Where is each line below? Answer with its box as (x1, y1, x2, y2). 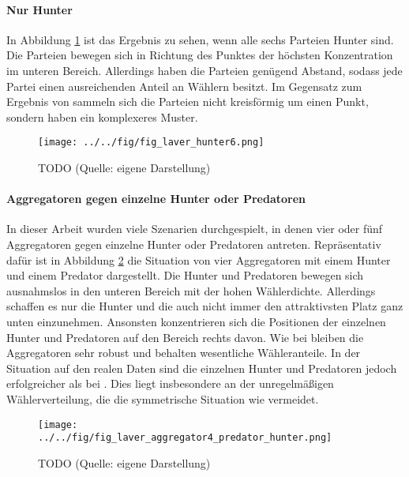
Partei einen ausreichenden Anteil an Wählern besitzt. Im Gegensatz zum (6, 77, 362, 94)
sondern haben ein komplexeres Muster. (6, 108, 198, 125)
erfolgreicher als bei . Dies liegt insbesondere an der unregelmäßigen (6, 375, 334, 392)
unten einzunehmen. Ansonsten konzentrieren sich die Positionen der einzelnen (6, 313, 386, 329)
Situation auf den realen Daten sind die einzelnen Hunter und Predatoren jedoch (6, 359, 397, 376)
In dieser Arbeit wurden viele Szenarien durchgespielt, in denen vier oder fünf (6, 220, 383, 237)
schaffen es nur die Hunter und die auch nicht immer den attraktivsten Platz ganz (6, 298, 403, 314)
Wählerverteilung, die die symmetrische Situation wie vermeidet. (6, 390, 319, 407)
